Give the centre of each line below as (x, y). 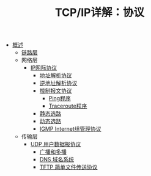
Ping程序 (60, 98)
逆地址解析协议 (58, 83)
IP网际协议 (44, 68)
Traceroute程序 (68, 106)
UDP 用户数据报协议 (56, 144)
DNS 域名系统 (57, 159)
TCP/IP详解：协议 (100, 13)
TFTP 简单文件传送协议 (68, 167)
